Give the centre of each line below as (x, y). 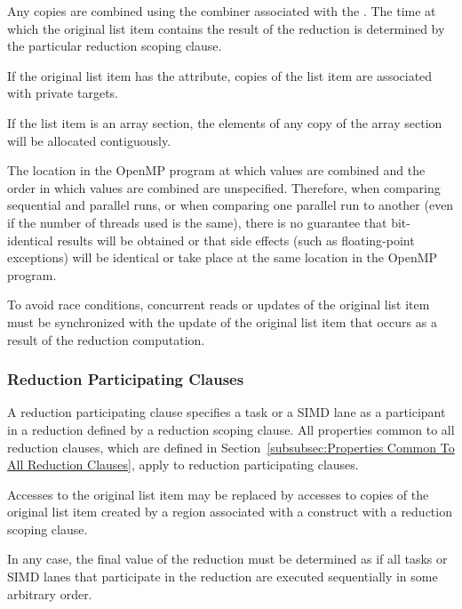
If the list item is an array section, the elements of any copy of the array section (225, 122)
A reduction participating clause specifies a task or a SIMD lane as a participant (227, 412)
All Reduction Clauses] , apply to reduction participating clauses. (183, 465)
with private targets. (63, 93)
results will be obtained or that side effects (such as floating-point (236, 240)
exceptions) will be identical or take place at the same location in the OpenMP (223, 257)
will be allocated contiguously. (89, 140)
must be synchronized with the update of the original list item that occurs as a (222, 321)
